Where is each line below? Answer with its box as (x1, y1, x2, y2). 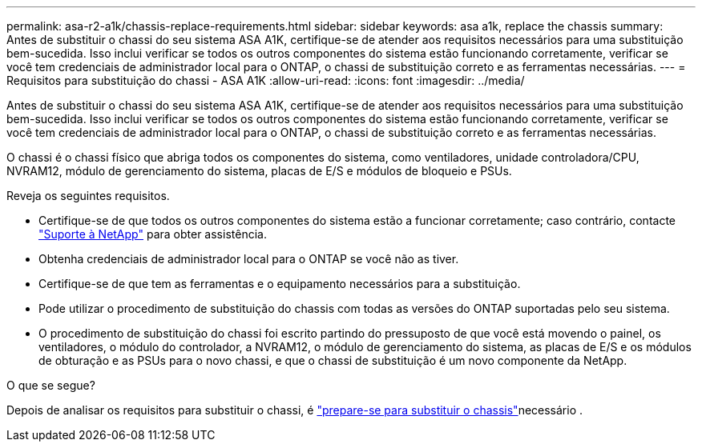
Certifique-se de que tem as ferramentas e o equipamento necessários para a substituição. (38, 277, 521, 290)
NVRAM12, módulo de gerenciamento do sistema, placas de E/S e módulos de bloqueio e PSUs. (6, 164, 512, 178)
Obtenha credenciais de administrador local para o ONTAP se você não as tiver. (38, 252, 459, 266)
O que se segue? (6, 378, 95, 392)
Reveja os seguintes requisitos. (6, 189, 170, 202)
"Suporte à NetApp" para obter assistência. (38, 227, 267, 241)
